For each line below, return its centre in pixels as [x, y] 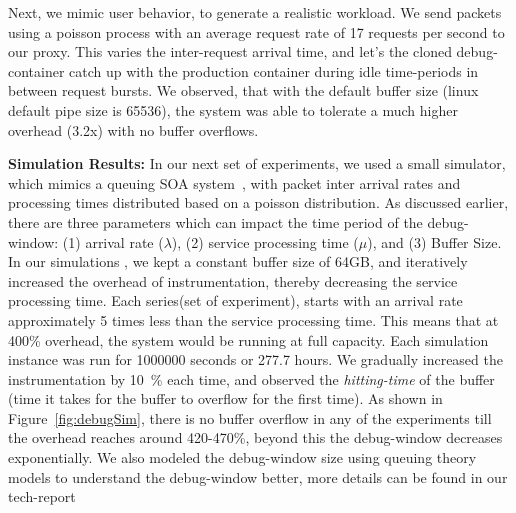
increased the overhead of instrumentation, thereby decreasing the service [233, 280]
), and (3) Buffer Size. [434, 241]
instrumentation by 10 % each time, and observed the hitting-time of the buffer [251, 378]
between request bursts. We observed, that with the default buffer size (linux [243, 90]
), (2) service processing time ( [265, 241]
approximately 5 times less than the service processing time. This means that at [253, 319]
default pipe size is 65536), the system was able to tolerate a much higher [233, 109]
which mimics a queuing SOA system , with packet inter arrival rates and [234, 182]
